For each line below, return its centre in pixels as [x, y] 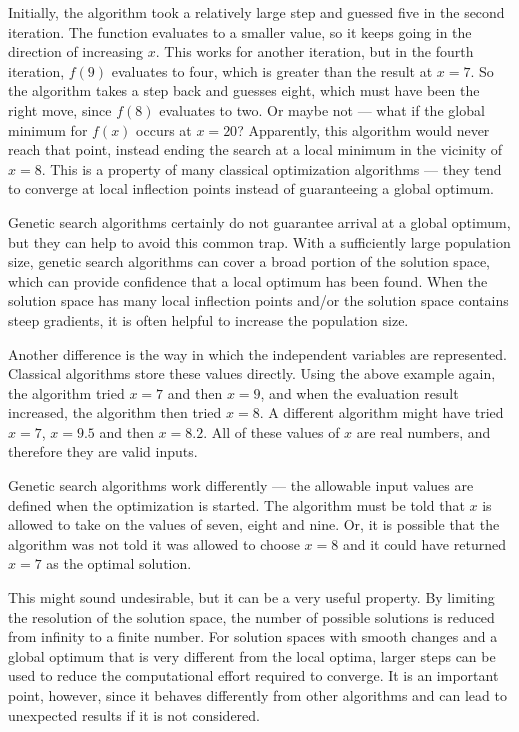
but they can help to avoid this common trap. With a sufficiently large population [259, 241]
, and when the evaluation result [359, 392]
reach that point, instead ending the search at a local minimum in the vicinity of [255, 149]
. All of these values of [271, 431]
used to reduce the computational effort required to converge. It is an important [253, 675]
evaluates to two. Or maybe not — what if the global [322, 109]
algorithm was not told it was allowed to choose [154, 543]
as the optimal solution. [119, 563]
